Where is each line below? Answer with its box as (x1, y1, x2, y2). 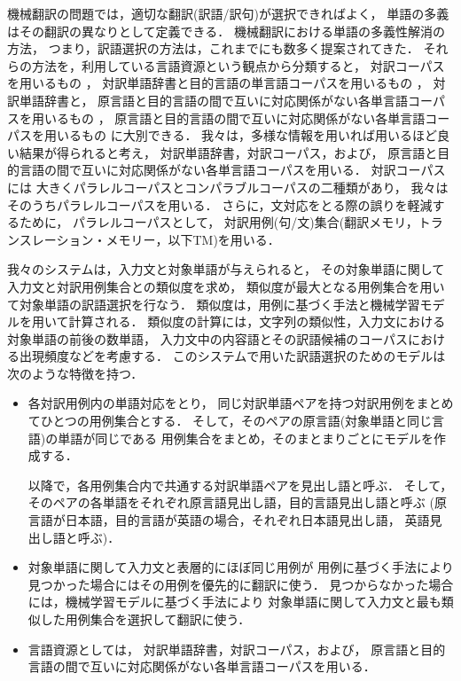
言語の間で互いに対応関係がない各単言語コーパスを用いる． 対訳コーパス (19, 160, 446, 179)
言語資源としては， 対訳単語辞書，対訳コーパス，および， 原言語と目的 (27, 639, 446, 658)
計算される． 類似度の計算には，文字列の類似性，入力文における (68, 312, 446, 331)
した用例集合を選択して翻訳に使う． (40, 610, 251, 628)
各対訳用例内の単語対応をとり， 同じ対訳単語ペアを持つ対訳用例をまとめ (27, 394, 454, 412)
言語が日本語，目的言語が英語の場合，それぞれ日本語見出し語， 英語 (27, 511, 430, 529)
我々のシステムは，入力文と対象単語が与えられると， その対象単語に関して (7, 260, 445, 278)
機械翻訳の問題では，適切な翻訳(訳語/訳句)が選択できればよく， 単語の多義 (7, 4, 449, 22)
